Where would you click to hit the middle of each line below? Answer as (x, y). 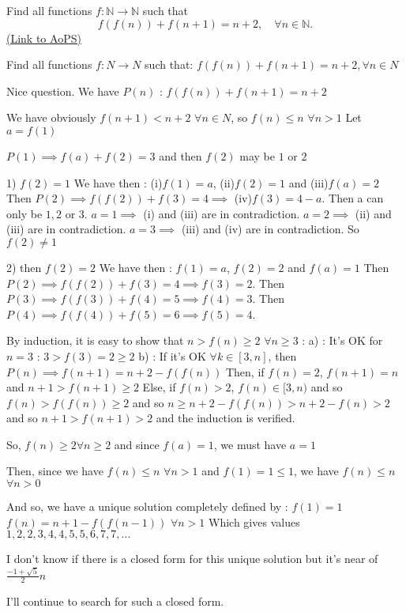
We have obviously (51, 117)
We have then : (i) (118, 182)
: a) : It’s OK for (342, 340)
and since (137, 444)
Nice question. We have (63, 91)
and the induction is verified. (226, 418)
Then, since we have (55, 471)
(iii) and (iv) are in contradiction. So (270, 229)
